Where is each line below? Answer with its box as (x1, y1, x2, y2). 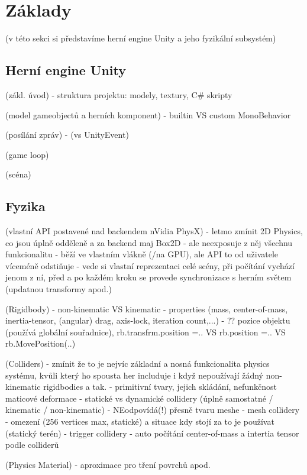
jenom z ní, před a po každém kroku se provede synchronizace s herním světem (5, 271, 292, 283)
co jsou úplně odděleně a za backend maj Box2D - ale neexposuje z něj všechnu (5, 236, 293, 248)
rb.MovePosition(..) (5, 337, 76, 350)
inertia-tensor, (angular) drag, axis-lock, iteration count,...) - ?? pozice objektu (5, 314, 290, 327)
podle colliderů (5, 438, 59, 451)
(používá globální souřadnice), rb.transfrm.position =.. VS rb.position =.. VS (5, 325, 286, 338)
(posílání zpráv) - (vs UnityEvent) (5, 128, 129, 141)
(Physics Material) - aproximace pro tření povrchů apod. (5, 458, 211, 470)
